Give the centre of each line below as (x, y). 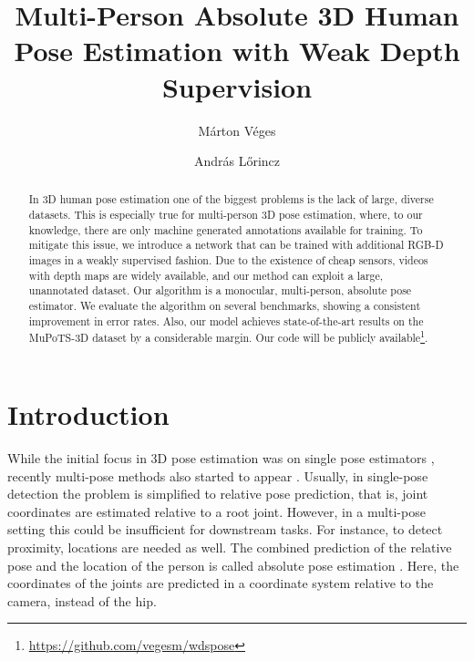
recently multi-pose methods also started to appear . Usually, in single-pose (218, 475)
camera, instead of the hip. (82, 600)
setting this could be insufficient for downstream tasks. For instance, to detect (225, 529)
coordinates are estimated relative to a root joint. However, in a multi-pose (216, 511)
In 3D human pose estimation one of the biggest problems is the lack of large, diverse (231, 199)
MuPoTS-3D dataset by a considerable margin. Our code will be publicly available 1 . (228, 336)
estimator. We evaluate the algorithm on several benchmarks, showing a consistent (225, 306)
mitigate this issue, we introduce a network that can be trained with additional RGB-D (236, 245)
